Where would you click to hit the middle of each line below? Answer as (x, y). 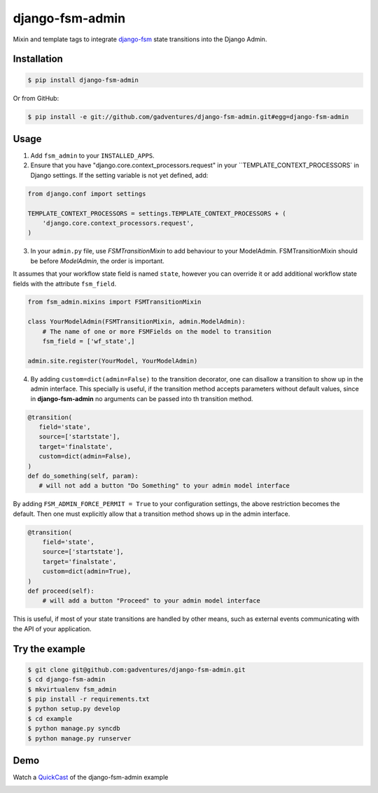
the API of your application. (52, 629)
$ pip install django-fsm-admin (83, 80)
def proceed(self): (61, 591)
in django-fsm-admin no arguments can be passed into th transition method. (142, 398)
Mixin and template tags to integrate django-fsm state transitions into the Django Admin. (140, 39)
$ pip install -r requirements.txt (89, 699)
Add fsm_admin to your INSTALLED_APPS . (92, 156)
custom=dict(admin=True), (87, 571)
